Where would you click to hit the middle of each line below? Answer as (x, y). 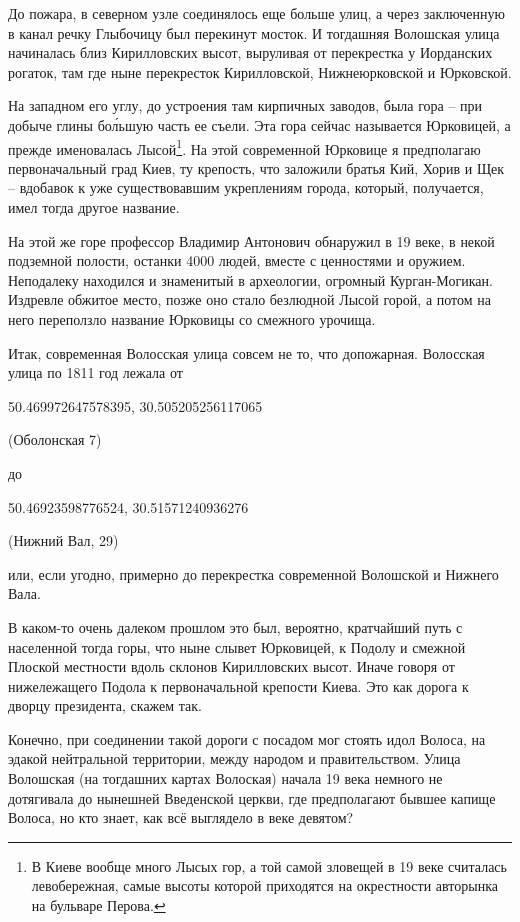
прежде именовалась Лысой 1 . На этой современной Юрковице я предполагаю (244, 147)
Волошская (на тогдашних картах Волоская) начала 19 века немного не (225, 778)
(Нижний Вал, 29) (63, 540)
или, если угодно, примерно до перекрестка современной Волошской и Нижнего (253, 573)
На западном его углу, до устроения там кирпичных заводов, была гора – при (245, 105)
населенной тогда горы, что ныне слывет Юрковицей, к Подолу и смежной (237, 646)
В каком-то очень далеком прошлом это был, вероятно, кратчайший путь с (235, 626)
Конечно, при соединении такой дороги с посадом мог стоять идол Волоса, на (247, 738)
